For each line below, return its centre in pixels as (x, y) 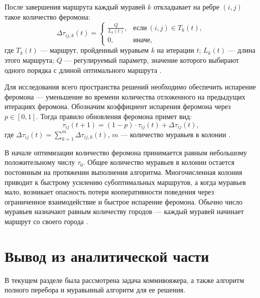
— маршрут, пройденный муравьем (95, 50)
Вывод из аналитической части (107, 256)
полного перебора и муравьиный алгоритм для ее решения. (95, 290)
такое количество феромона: (47, 16)
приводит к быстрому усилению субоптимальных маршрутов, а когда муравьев (125, 182)
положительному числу (40, 162)
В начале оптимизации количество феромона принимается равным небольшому (126, 152)
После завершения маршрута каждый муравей (75, 7)
